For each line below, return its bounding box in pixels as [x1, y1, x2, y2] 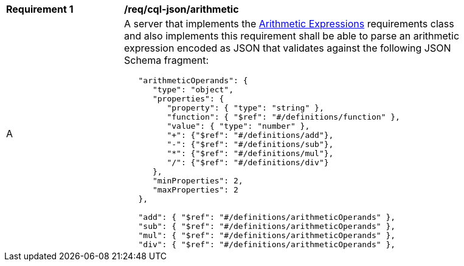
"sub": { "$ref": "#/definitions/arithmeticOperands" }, [138, 222, 396, 231]
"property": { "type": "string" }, [167, 103, 324, 112]
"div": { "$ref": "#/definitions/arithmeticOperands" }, [138, 240, 396, 249]
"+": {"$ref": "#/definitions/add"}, [167, 131, 334, 140]
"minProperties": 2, [152, 176, 243, 185]
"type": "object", [152, 85, 234, 94]
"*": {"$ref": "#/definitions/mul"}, [167, 149, 334, 158]
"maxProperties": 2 [152, 185, 238, 194]
